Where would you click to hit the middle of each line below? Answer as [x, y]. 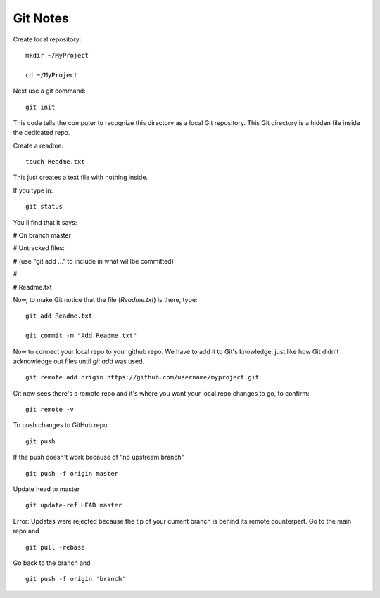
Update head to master [46, 489]
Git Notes [41, 18]
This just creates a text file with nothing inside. [80, 177]
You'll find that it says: [45, 222]
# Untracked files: [39, 248]
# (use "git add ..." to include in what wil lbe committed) [93, 261]
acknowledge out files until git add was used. [79, 361]
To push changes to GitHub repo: [61, 425]
